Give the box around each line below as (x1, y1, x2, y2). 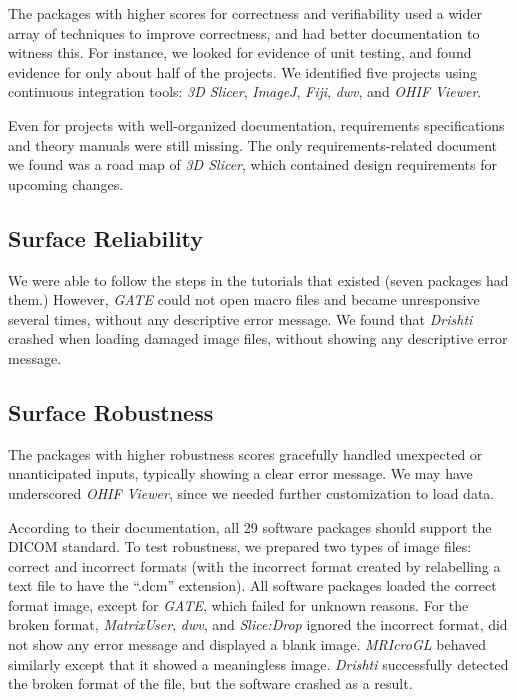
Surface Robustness (8, 396, 214, 427)
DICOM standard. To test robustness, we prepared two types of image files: (8, 536, 472, 557)
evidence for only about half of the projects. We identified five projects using (8, 61, 477, 82)
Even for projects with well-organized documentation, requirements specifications (8, 114, 505, 135)
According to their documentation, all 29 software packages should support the (8, 516, 492, 537)
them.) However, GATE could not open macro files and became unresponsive (8, 289, 480, 310)
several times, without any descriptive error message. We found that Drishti (8, 308, 473, 329)
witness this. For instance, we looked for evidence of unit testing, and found (8, 42, 472, 63)
